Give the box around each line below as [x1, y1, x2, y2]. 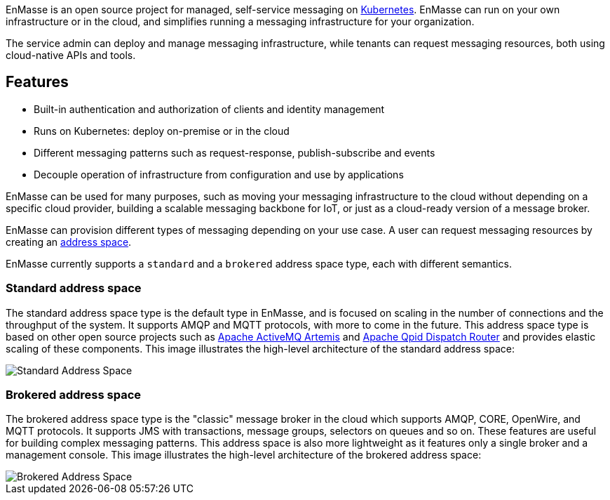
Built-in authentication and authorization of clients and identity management [34, 103, 385, 115]
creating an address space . [6, 235, 132, 248]
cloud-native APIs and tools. [6, 49, 136, 61]
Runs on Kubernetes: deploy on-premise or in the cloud [34, 124, 290, 137]
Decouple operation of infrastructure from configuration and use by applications [34, 168, 404, 180]
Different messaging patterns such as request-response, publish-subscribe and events [34, 146, 435, 159]
